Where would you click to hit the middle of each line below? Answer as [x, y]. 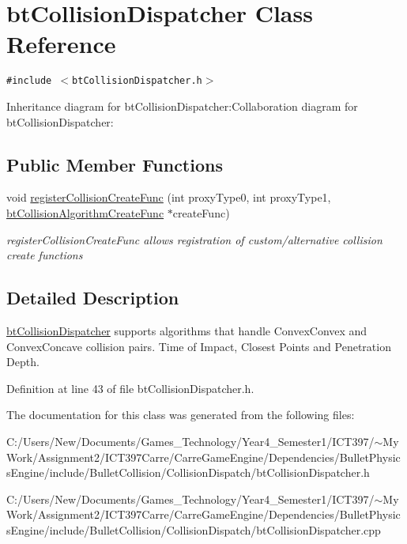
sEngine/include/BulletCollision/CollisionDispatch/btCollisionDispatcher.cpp [194, 529]
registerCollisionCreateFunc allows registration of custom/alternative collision [194, 239]
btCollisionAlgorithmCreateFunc [85, 212]
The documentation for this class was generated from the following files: [181, 415]
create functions [45, 255]
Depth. [23, 362]
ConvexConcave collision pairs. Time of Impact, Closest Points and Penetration [199, 346]
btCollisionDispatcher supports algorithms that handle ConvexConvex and [187, 330]
